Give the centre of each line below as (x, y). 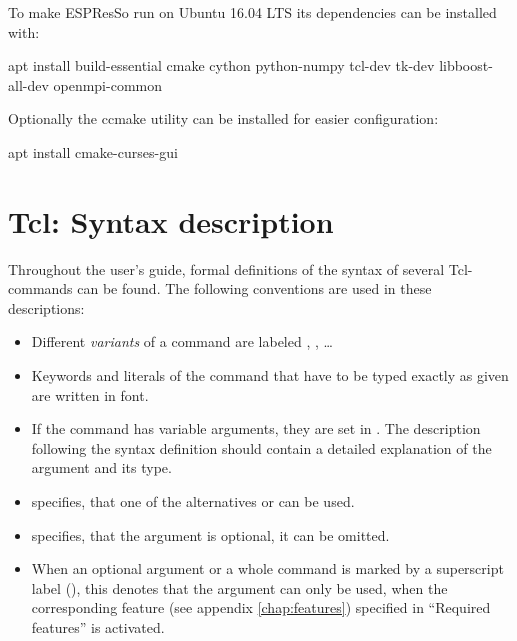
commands (40, 288)
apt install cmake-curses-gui (93, 151)
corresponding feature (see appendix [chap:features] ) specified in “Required (261, 607)
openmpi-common (107, 84)
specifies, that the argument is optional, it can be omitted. (210, 534)
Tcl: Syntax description (171, 220)
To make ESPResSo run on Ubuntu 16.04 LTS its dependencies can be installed (252, 12)
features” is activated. (98, 627)
